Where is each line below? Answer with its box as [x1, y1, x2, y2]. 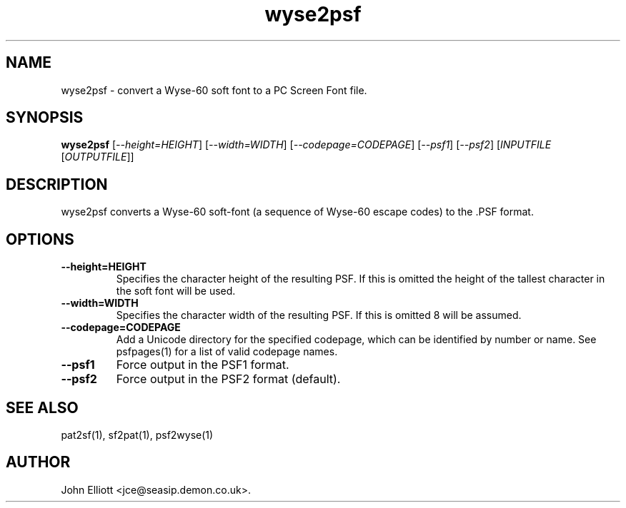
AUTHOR [6, 453, 71, 472]
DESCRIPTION [6, 175, 108, 193]
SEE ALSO [6, 398, 79, 417]
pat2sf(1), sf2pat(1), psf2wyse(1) [61, 428, 214, 441]
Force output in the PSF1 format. [116, 357, 289, 372]
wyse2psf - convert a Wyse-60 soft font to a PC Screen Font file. [61, 83, 367, 96]
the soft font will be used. [116, 285, 236, 298]
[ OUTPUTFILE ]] [61, 151, 134, 163]
